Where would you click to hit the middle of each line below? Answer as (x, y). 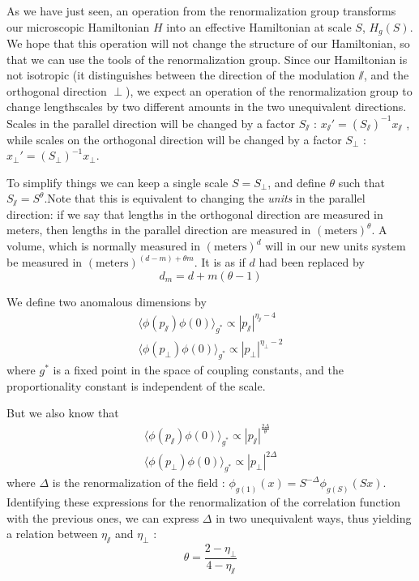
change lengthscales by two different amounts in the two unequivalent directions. (207, 107)
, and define (297, 182)
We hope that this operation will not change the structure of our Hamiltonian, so (208, 43)
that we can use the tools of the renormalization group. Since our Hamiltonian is (207, 59)
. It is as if (220, 262)
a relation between (52, 534)
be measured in (45, 262)
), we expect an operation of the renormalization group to (269, 90)
